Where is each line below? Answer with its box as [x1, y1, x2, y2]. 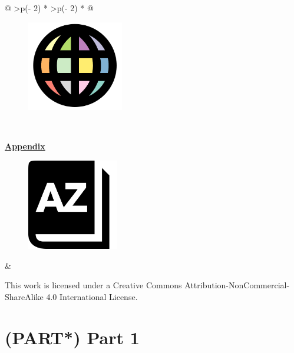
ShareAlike [5, 290, 44, 302]
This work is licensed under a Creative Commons [5, 279, 182, 291]
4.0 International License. [46, 290, 138, 302]
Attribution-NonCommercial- [184, 279, 290, 291]
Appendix [5, 140, 45, 152]
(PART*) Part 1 [5, 325, 140, 349]
